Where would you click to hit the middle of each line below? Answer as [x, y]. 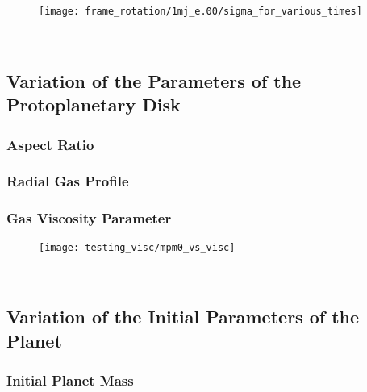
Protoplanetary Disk [94, 104]
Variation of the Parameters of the [154, 80]
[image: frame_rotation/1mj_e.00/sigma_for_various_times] [200, 12]
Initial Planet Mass [70, 379]
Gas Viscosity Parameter [89, 218]
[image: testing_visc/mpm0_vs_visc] [137, 247]
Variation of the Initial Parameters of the [183, 317]
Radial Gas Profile [68, 181]
